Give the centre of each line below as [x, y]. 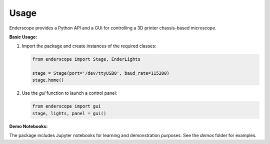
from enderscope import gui [66, 106]
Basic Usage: [23, 37]
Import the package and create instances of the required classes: [89, 46]
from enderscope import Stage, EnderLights [86, 59]
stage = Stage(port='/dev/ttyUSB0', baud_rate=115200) [101, 73]
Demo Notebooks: [28, 126]
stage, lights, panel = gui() [69, 113]
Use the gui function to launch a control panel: [69, 93]
